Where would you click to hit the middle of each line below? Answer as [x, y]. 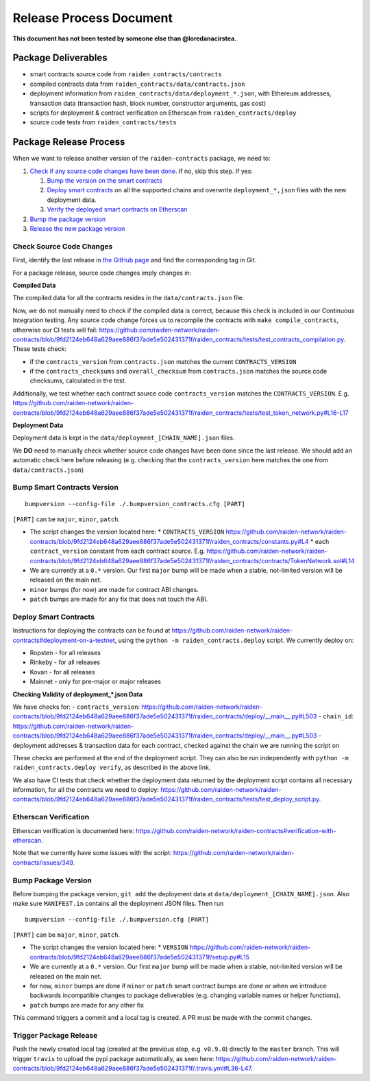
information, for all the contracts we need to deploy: [86, 790]
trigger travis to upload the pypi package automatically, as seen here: [114, 1058]
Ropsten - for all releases [65, 653]
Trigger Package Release [55, 1035]
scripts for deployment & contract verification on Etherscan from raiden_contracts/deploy [163, 113]
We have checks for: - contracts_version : [76, 707]
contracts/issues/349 [43, 863]
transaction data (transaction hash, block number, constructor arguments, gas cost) [148, 103]
